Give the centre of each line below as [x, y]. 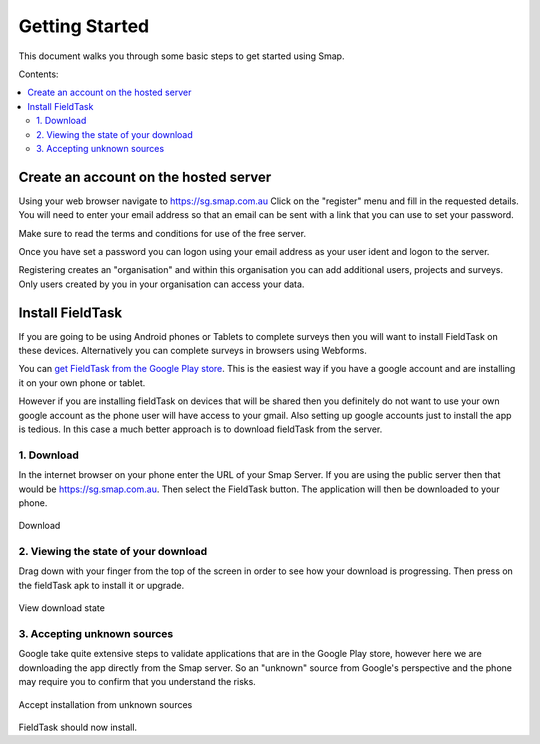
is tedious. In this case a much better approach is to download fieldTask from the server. [200, 429]
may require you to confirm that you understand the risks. [137, 682]
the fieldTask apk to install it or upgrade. [101, 585]
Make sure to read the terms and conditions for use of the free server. [162, 233]
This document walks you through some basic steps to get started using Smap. [181, 56]
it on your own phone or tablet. [82, 382]
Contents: [38, 74]
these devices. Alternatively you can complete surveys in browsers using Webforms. [192, 351]
